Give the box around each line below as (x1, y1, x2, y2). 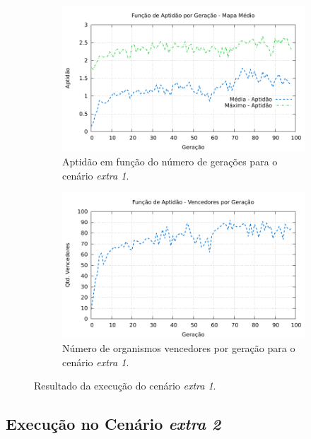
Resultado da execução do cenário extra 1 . (34, 378, 216, 393)
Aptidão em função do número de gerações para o (62, 153, 278, 168)
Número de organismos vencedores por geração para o (62, 341, 295, 356)
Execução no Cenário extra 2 (6, 413, 221, 435)
